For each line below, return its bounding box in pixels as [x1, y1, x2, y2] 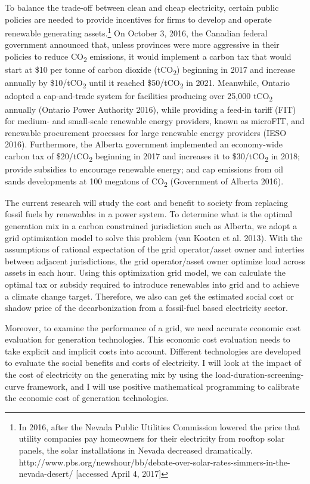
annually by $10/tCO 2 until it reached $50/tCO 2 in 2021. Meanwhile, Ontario [5, 76, 290, 91]
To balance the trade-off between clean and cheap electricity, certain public [5, 1, 279, 13]
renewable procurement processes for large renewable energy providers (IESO [5, 126, 287, 138]
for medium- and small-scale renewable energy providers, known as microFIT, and [5, 115, 305, 127]
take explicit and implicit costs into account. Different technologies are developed [5, 344, 301, 357]
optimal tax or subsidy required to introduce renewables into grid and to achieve [5, 278, 299, 290]
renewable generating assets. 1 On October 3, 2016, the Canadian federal [5, 25, 268, 39]
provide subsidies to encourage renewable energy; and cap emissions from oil [5, 163, 283, 175]
